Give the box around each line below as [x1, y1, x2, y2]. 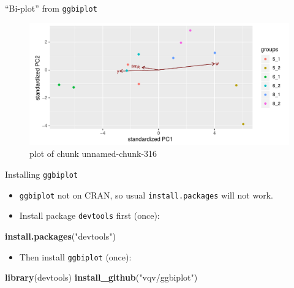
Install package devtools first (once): [19, 209, 160, 222]
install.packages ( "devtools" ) [5, 229, 116, 242]
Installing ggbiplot [5, 168, 78, 180]
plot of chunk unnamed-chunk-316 [29, 147, 157, 160]
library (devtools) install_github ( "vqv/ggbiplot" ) [5, 271, 198, 284]
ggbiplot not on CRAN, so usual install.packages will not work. [19, 188, 273, 201]
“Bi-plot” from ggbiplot [5, 2, 97, 14]
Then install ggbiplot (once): [19, 250, 132, 263]
